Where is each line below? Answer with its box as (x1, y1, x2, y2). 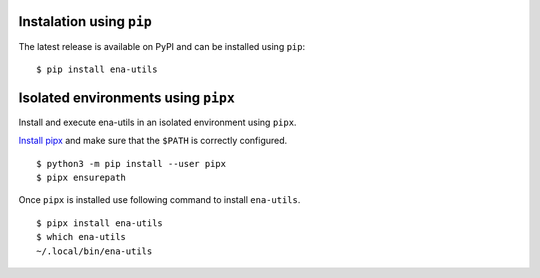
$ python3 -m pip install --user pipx (36, 158, 227, 169)
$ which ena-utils (36, 231, 127, 243)
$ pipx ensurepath (36, 171, 127, 183)
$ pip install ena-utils (36, 63, 158, 75)
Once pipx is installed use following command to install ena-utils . (18, 194, 301, 206)
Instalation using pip (18, 13, 152, 30)
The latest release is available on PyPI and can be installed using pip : (18, 40, 306, 52)
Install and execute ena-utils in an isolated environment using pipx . (18, 116, 297, 128)
